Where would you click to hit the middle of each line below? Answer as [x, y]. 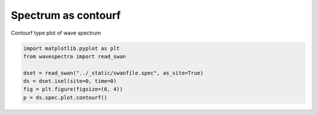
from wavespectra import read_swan [74, 56]
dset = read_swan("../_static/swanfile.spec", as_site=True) [113, 73]
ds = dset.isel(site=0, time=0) [70, 81]
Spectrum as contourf [66, 15]
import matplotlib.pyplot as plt [72, 48]
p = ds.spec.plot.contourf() [65, 97]
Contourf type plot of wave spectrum [56, 33]
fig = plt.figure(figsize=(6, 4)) [73, 89]
